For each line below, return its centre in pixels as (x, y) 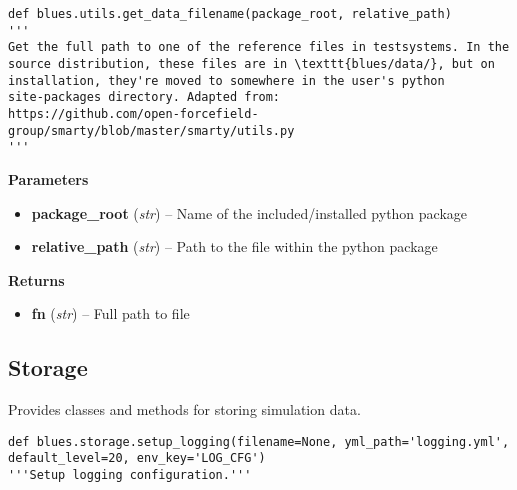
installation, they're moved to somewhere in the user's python (226, 80)
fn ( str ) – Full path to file (110, 313)
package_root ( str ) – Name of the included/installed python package (249, 212)
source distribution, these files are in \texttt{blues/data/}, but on (251, 63)
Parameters (48, 178)
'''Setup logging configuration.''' (130, 474)
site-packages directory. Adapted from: (144, 97)
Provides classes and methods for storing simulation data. (184, 409)
